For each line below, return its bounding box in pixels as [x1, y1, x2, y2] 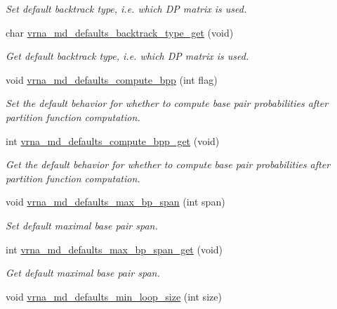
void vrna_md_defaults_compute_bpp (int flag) [6, 72, 218, 87]
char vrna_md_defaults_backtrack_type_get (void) [6, 25, 234, 39]
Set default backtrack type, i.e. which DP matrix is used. [6, 1, 247, 15]
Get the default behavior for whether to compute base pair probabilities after [6, 157, 331, 172]
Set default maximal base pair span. [6, 217, 158, 232]
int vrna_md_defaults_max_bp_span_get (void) [6, 241, 223, 256]
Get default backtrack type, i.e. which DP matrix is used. [6, 49, 249, 63]
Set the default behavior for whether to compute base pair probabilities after [6, 96, 329, 111]
